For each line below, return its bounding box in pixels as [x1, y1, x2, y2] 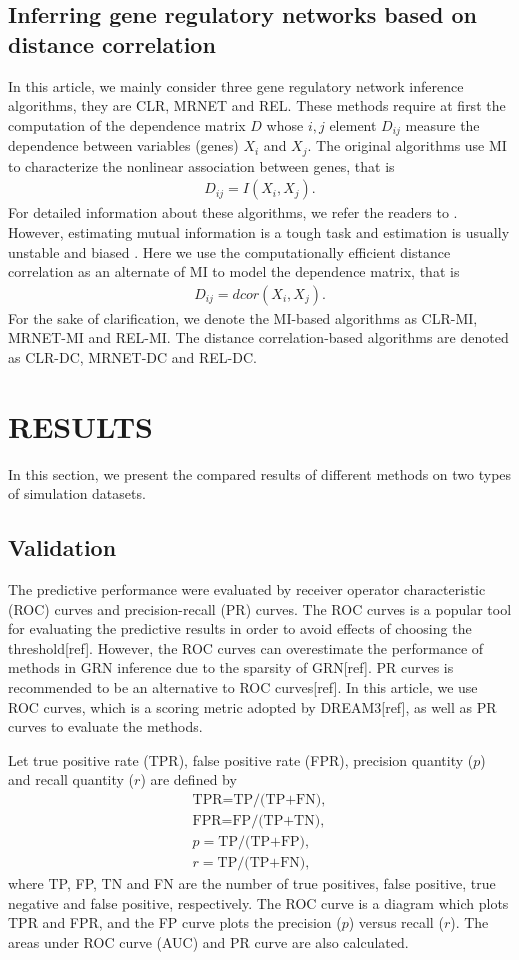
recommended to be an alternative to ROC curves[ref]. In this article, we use [8, 676, 478, 697]
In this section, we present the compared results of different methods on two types [8, 463, 512, 484]
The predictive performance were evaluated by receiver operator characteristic [8, 579, 486, 600]
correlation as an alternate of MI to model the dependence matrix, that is [8, 261, 460, 282]
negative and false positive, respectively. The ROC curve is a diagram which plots [8, 892, 509, 913]
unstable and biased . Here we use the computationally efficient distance [8, 241, 451, 262]
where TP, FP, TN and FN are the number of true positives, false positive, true [8, 873, 496, 894]
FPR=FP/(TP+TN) [192, 814, 321, 828]
